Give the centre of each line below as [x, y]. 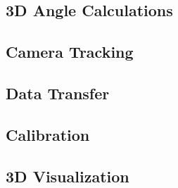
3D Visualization [68, 176]
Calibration [48, 134]
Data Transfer [58, 93]
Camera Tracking [70, 52]
